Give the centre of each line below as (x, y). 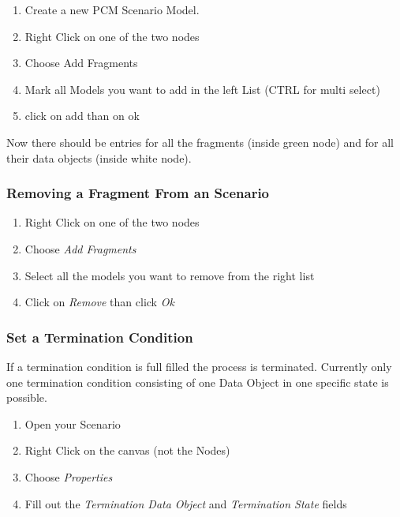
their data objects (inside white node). (99, 157)
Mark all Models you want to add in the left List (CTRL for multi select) (202, 89)
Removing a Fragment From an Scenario (138, 193)
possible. (27, 397)
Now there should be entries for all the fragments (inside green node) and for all (200, 142)
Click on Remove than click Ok (99, 302)
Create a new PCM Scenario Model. (112, 9)
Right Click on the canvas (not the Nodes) (127, 450)
